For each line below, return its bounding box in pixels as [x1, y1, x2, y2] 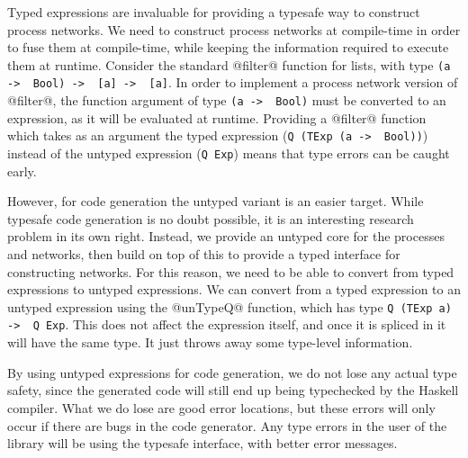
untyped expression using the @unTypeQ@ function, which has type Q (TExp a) [7, 297, 452, 316]
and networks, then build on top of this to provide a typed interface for [7, 245, 400, 264]
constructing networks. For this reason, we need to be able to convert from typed [7, 262, 454, 281]
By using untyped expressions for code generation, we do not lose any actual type [7, 363, 457, 382]
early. [7, 161, 37, 180]
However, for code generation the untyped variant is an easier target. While [7, 192, 424, 211]
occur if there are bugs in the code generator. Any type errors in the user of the [7, 416, 447, 435]
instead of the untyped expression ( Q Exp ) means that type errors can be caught [7, 144, 450, 162]
